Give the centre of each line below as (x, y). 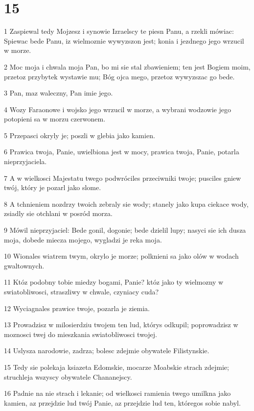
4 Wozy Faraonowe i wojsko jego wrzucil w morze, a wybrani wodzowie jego (117, 109)
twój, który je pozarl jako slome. (53, 187)
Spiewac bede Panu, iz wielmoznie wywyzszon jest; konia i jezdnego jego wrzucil (124, 40)
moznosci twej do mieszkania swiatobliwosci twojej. (81, 334)
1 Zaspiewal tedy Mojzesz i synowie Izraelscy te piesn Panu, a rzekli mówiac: (119, 31)
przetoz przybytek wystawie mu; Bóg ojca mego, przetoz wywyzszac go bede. (119, 76)
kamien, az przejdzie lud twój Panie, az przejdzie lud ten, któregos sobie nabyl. (122, 402)
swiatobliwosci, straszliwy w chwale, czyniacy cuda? (81, 291)
